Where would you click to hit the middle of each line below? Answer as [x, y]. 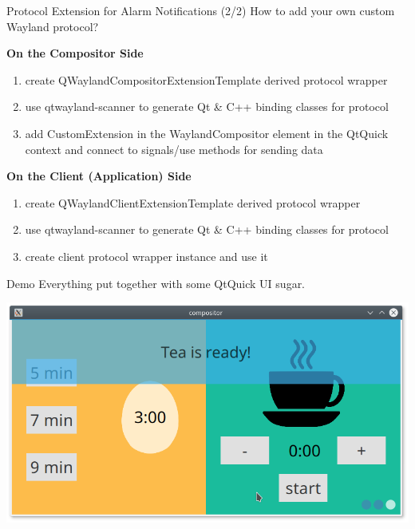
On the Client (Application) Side [99, 176]
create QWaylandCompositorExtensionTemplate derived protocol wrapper [206, 79]
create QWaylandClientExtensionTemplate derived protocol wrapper [193, 202]
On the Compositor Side [75, 53]
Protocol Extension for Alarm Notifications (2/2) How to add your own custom [201, 10]
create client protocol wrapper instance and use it [146, 256]
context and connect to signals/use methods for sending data [174, 149]
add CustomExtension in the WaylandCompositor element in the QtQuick [207, 133]
